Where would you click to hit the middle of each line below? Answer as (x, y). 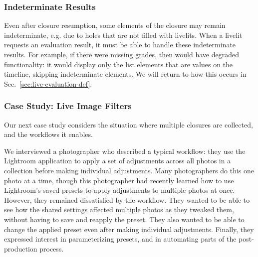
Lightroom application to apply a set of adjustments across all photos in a (118, 161)
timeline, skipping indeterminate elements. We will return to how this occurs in (125, 74)
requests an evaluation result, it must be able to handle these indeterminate (120, 45)
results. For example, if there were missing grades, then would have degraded (122, 54)
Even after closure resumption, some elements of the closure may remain (115, 25)
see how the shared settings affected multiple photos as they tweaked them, (119, 209)
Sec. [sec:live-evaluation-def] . (48, 83)
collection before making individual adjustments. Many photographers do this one (129, 170)
